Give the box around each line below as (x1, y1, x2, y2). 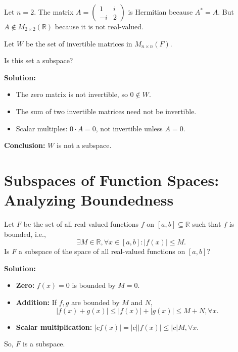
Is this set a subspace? (4, 55, 73, 66)
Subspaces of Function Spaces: (4, 169, 219, 190)
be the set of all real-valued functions (23, 219, 139, 229)
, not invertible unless (96, 123, 163, 133)
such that (192, 219, 221, 229)
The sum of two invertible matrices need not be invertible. (16, 106, 197, 116)
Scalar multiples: (16, 123, 68, 133)
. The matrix (34, 7, 74, 17)
